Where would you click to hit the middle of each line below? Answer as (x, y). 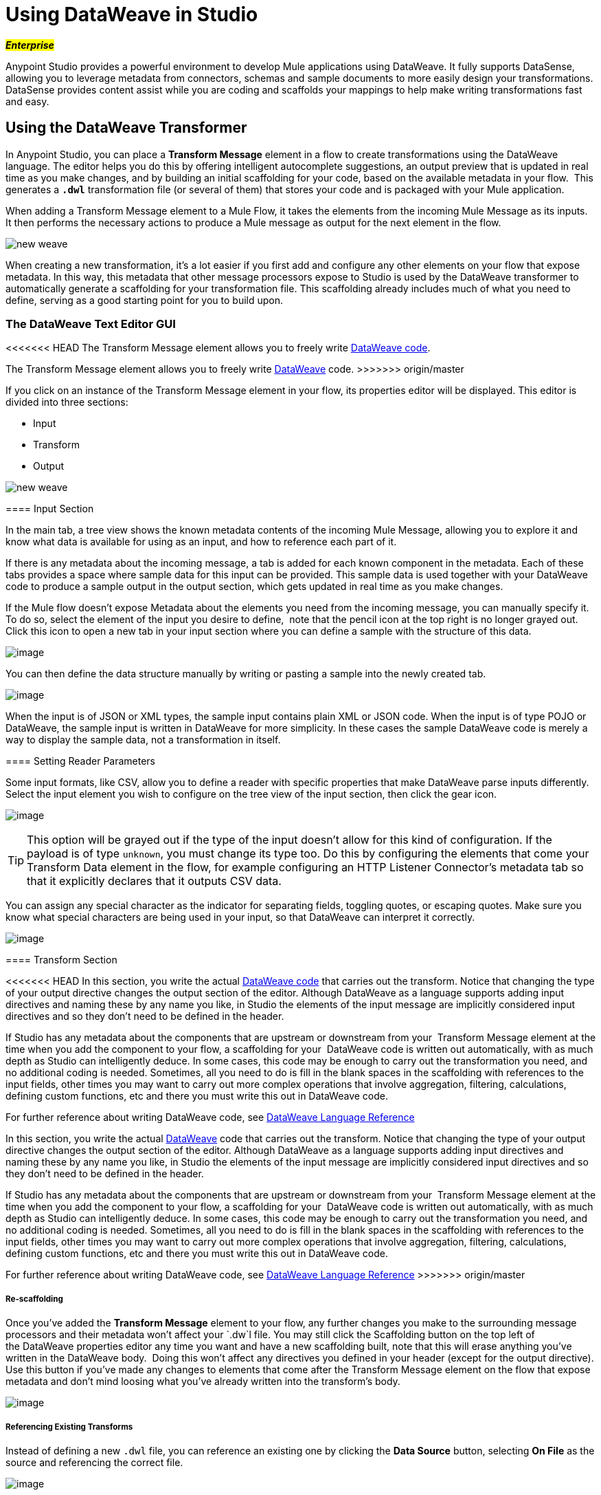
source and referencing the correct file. (94, 1462)
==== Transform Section (61, 960)
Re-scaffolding (34, 1299)
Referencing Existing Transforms (69, 1427)
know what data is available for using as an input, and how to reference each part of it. (201, 542)
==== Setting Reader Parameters (81, 761)
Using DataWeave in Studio (132, 14)
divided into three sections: (67, 402)
